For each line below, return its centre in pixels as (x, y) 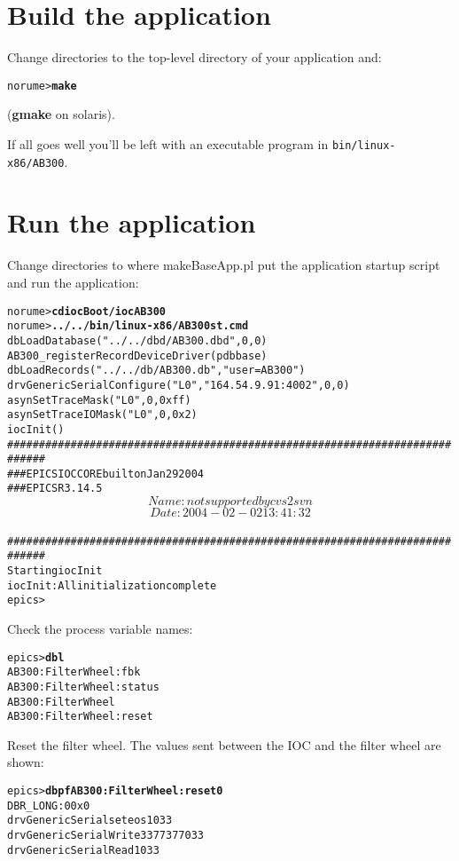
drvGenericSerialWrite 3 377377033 (105, 836)
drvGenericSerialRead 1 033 (83, 850)
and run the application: (73, 282)
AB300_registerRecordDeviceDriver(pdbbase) (137, 355)
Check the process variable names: (100, 628)
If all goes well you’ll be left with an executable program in (168, 143)
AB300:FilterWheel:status (83, 687)
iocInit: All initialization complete (112, 585)
